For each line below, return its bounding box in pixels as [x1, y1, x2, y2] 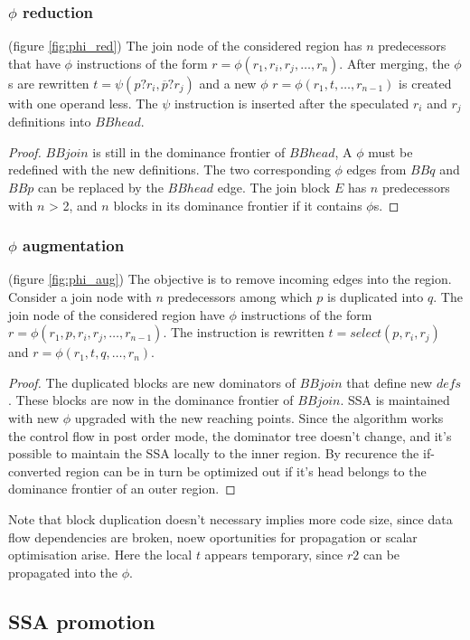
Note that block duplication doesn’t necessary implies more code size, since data [8, 509, 453, 528]
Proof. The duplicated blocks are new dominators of [8, 372, 296, 391]
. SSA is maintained [340, 391, 450, 409]
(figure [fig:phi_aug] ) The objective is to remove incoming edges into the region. [8, 269, 452, 288]
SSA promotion [8, 607, 155, 635]
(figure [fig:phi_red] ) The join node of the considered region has [8, 36, 362, 55]
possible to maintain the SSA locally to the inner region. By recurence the [8, 444, 419, 463]
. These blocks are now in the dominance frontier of [8, 391, 294, 409]
